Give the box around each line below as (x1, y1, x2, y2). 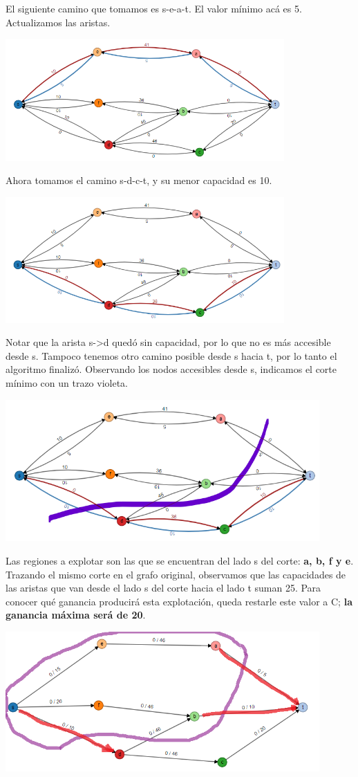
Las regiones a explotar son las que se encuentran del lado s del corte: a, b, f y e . (6, 554, 354, 568)
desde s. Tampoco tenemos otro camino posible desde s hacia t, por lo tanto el (6, 348, 337, 363)
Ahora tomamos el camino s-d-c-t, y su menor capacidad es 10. (6, 173, 272, 188)
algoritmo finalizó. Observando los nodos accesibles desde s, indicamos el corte (6, 362, 337, 376)
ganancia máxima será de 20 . (6, 607, 146, 622)
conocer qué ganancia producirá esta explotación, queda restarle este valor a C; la (6, 594, 352, 608)
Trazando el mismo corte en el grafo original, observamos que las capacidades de (6, 567, 346, 581)
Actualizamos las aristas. (6, 15, 111, 29)
